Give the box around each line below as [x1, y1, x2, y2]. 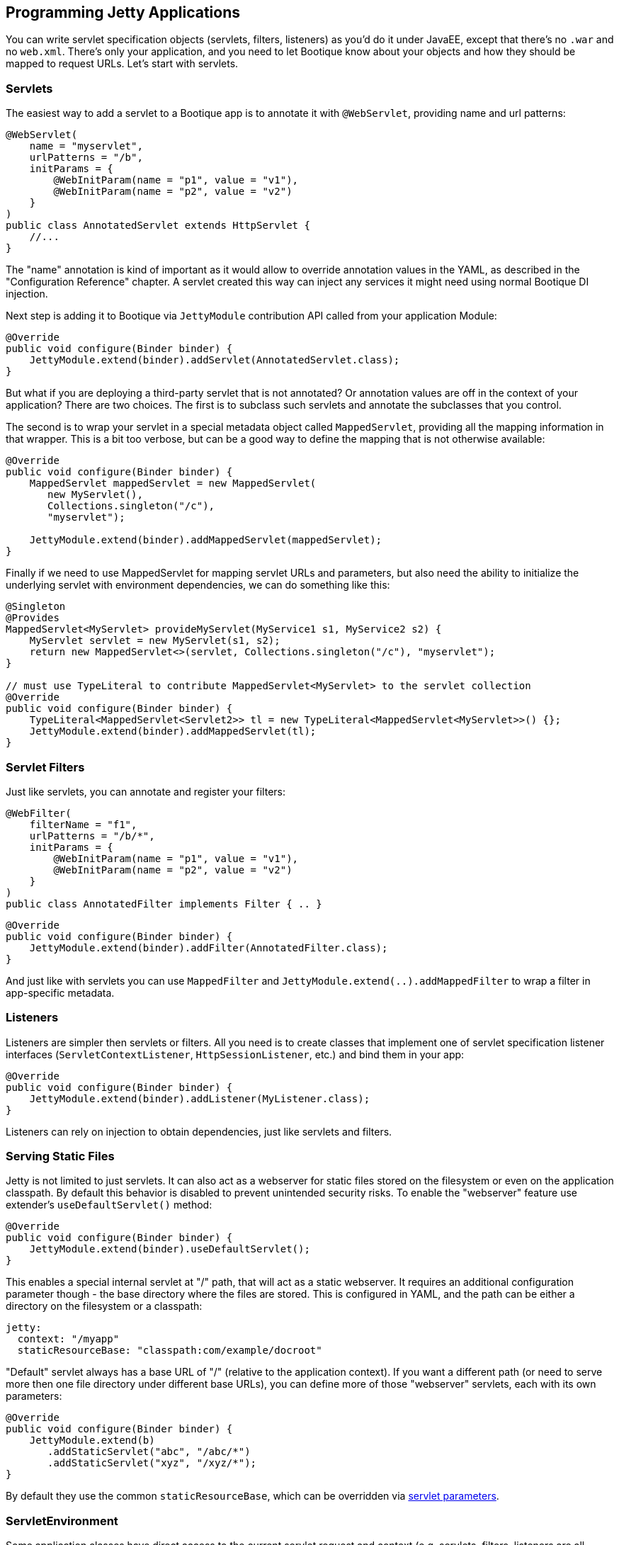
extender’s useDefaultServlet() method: [6, 1199, 212, 1211]
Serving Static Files [6, 1149, 115, 1164]
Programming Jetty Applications [6, 4, 240, 21]
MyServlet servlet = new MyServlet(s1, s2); [29, 635, 280, 647]
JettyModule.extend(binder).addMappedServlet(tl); [29, 725, 317, 737]
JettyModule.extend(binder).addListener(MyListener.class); [29, 1092, 370, 1104]
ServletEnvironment [6, 1513, 118, 1528]
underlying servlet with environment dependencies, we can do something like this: [6, 579, 390, 592]
